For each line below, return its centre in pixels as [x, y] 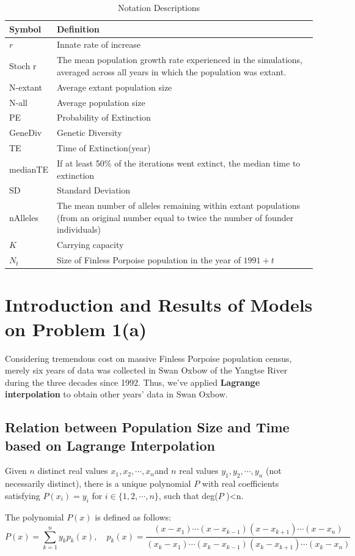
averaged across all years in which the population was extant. [171, 71]
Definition [78, 28]
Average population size [101, 102]
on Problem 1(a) [76, 329]
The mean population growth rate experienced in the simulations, [179, 60]
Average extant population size [114, 87]
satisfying [23, 495]
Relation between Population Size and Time [147, 427]
